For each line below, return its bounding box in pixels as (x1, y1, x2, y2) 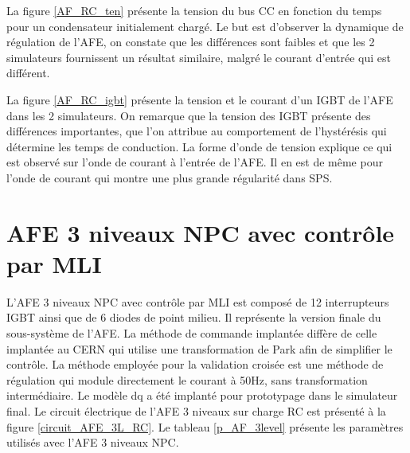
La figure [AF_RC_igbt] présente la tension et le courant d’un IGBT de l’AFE (6, 91, 393, 107)
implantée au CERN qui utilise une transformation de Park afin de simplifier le (6, 340, 392, 357)
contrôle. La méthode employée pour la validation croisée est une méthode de (6, 356, 384, 373)
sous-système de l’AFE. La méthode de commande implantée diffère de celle (6, 325, 377, 342)
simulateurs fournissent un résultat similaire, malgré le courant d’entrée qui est (6, 49, 392, 65)
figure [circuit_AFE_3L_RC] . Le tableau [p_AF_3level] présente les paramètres (6, 418, 404, 435)
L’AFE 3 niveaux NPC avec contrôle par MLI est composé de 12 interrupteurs (6, 293, 389, 310)
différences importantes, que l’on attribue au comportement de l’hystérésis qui (6, 123, 387, 139)
